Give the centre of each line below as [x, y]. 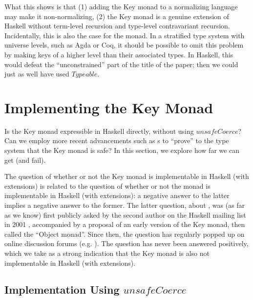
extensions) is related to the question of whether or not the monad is [107, 186]
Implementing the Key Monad [109, 107]
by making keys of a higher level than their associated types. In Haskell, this [119, 54]
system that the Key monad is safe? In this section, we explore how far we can [122, 150]
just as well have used [37, 74]
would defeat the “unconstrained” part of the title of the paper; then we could [121, 64]
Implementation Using [62, 289]
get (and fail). [25, 160]
